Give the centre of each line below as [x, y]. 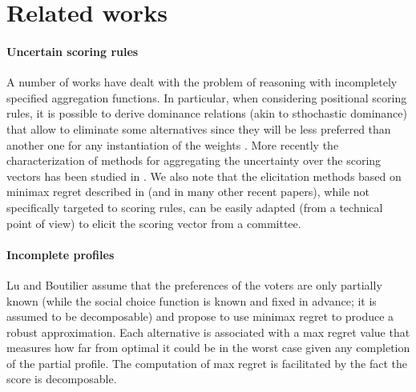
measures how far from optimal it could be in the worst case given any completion [208, 348]
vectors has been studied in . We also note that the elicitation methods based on [204, 176]
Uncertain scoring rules [73, 51]
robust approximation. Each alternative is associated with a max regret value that [208, 332]
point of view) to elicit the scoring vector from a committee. [154, 223]
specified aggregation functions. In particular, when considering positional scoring [207, 97]
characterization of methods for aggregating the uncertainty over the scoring [194, 160]
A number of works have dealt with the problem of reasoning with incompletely [202, 82]
